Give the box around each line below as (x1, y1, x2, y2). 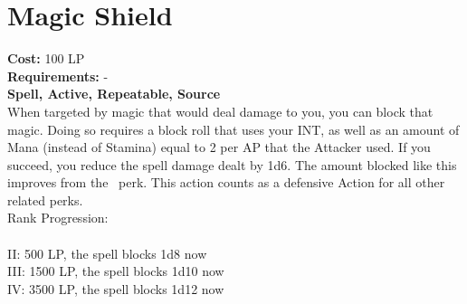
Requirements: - (7, 66, 109, 85)
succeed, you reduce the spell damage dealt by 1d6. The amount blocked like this (7, 155, 457, 174)
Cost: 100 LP (7, 49, 85, 68)
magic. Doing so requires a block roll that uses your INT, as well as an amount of (7, 119, 460, 138)
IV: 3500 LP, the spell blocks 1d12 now (7, 279, 224, 298)
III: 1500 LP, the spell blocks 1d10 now (7, 261, 224, 280)
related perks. (7, 190, 83, 209)
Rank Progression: (7, 208, 109, 227)
